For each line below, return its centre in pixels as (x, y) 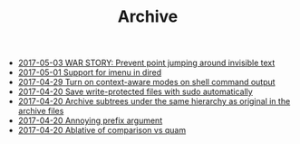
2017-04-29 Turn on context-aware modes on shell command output (146, 82)
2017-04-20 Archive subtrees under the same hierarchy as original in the (154, 101)
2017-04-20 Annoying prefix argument (90, 120)
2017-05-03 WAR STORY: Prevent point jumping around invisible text (146, 63)
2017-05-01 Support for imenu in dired (90, 72)
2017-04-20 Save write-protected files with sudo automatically (135, 91)
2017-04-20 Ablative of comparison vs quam (102, 130)
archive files (41, 111)
